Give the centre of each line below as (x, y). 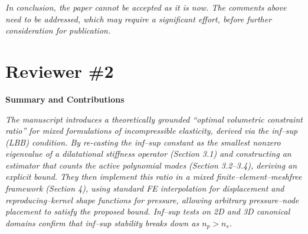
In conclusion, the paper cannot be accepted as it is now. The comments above (146, 7)
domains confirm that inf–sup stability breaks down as (102, 223)
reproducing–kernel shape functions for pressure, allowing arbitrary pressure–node (152, 200)
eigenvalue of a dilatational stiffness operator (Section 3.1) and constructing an (148, 154)
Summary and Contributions (65, 99)
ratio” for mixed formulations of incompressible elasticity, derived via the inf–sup (152, 131)
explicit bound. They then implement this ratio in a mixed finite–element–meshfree (154, 177)
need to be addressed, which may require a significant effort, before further (139, 19)
